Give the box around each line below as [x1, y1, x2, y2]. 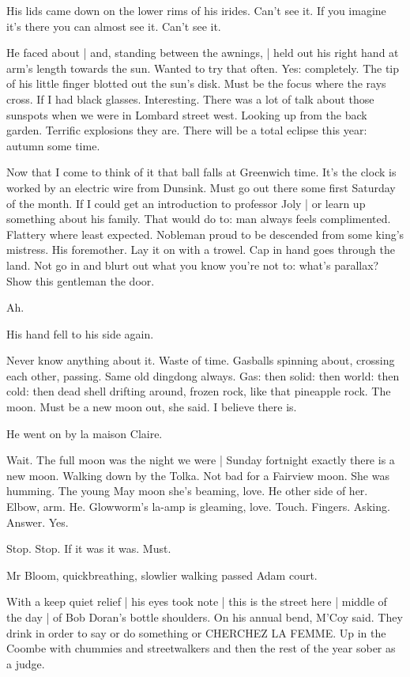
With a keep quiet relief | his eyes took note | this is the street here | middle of [6, 593, 387, 610]
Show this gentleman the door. [6, 272, 155, 289]
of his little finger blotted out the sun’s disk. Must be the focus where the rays [6, 75, 386, 92]
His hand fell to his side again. [6, 325, 154, 342]
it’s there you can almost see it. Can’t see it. [6, 17, 221, 34]
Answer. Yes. [6, 513, 69, 530]
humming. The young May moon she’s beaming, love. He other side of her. [6, 482, 368, 499]
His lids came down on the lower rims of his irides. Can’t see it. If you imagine [6, 2, 386, 18]
